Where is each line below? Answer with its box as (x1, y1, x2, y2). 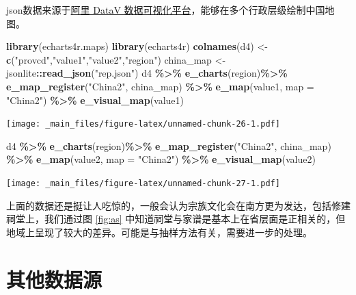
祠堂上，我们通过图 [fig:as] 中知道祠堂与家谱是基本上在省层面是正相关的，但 (6, 211, 346, 226)
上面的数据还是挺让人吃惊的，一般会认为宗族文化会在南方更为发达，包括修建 (6, 198, 351, 212)
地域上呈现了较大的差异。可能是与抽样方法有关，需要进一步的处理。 (6, 225, 312, 239)
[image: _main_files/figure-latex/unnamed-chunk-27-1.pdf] (6, 179, 280, 188)
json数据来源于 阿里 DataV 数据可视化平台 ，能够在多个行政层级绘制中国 (6, 3, 325, 16)
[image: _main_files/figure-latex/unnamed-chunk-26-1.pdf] (6, 119, 280, 129)
